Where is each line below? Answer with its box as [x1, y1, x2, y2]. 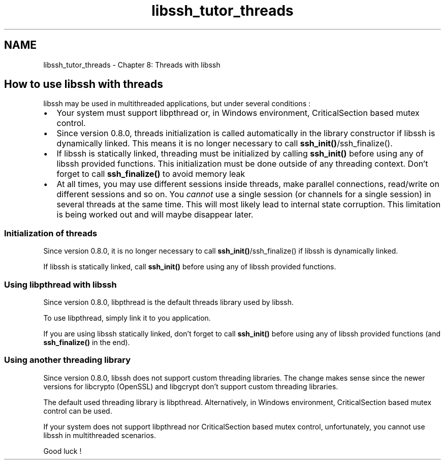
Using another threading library [4, 355, 131, 365]
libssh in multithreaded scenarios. [43, 430, 156, 440]
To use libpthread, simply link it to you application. [43, 313, 211, 322]
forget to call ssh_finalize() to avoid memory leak [56, 169, 245, 179]
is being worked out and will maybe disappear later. [56, 209, 253, 220]
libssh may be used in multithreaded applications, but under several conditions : [43, 99, 311, 108]
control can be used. [43, 406, 112, 415]
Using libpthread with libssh [4, 279, 117, 290]
